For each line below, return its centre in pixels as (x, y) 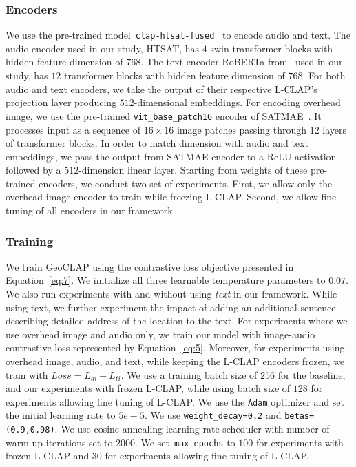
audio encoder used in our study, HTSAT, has (103, 48)
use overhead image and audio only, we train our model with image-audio (160, 334)
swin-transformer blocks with (272, 48)
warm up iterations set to (59, 442)
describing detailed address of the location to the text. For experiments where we (177, 321)
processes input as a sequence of (73, 129)
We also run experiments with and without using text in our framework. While (171, 294)
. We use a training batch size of (189, 374)
